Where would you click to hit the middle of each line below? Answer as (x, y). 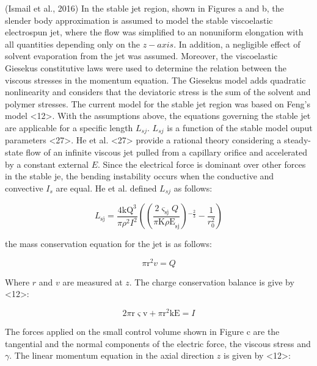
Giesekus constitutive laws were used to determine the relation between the (146, 67)
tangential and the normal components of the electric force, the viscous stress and (158, 343)
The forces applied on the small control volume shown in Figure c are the (142, 332)
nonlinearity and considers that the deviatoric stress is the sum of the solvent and (158, 92)
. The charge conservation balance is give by (212, 282)
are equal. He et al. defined (106, 188)
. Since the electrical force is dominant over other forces (202, 164)
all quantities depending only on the (73, 44)
